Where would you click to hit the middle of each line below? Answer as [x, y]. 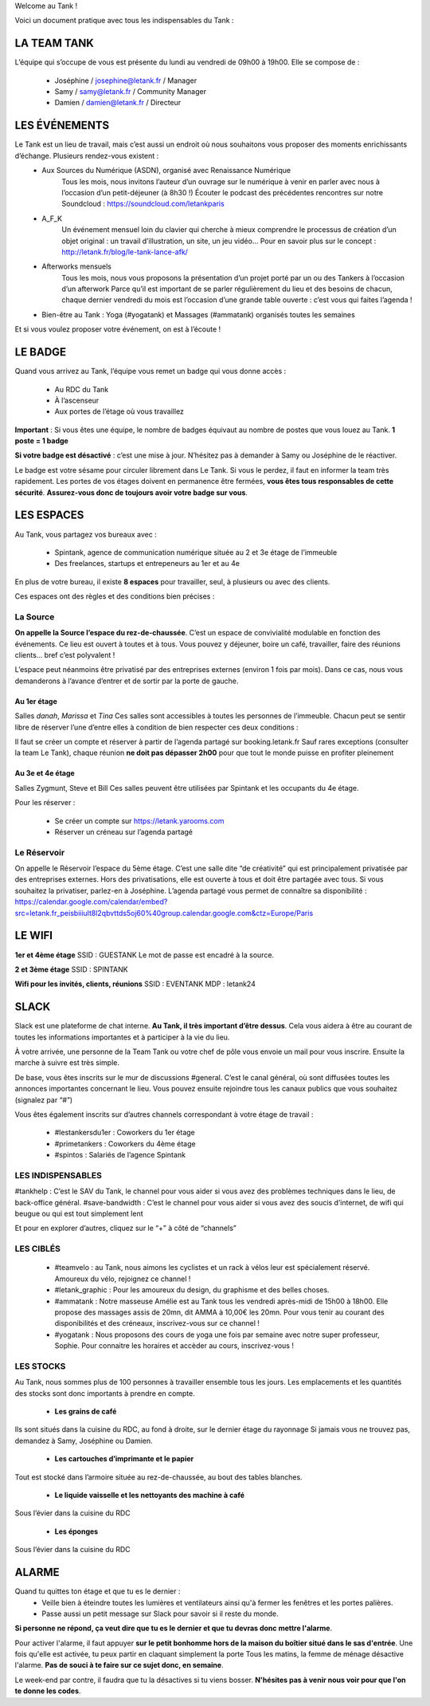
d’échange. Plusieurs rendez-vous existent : [87, 155]
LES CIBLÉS [38, 1249]
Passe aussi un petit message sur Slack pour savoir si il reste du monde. [160, 1614]
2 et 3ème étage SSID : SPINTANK [71, 969]
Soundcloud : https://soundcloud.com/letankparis [143, 204]
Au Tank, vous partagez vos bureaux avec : [86, 534]
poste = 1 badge [42, 441]
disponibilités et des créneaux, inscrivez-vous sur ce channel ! [157, 1323]
